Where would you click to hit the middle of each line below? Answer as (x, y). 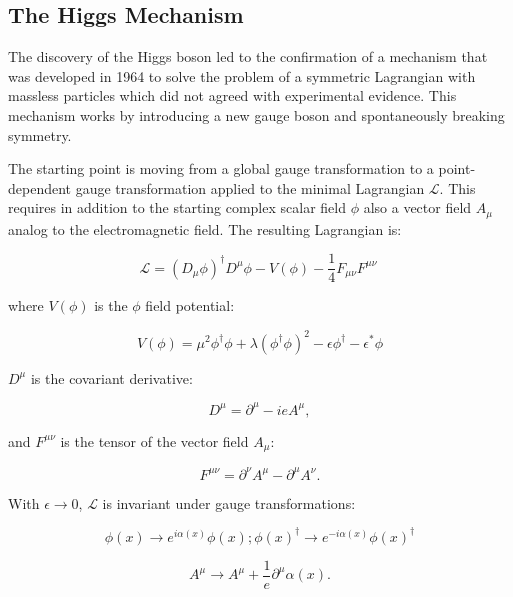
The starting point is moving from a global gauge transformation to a (221, 168)
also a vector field (417, 207)
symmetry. (40, 134)
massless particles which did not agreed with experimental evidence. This (232, 95)
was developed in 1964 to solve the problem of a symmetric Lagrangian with (242, 75)
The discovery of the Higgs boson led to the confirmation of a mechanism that (248, 56)
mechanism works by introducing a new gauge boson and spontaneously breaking (256, 114)
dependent (40, 187)
